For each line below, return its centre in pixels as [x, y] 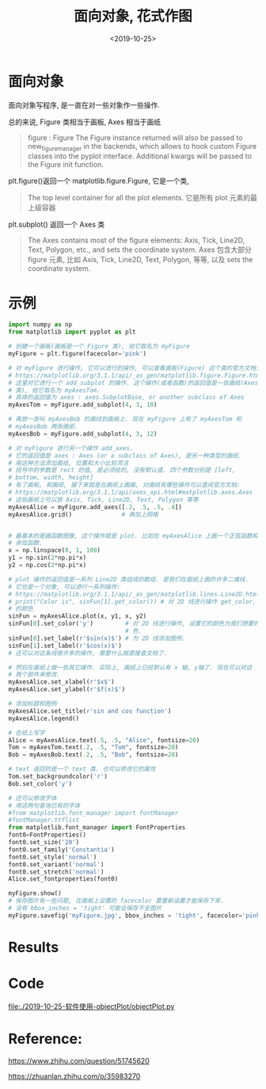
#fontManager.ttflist [44, 821]
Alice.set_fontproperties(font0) [63, 879]
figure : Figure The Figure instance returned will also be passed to [135, 137]
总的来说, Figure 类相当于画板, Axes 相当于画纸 [85, 122]
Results [34, 947]
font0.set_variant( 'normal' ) [56, 864]
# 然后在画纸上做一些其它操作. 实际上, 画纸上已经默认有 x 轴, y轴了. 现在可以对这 [130, 667]
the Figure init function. [66, 165]
